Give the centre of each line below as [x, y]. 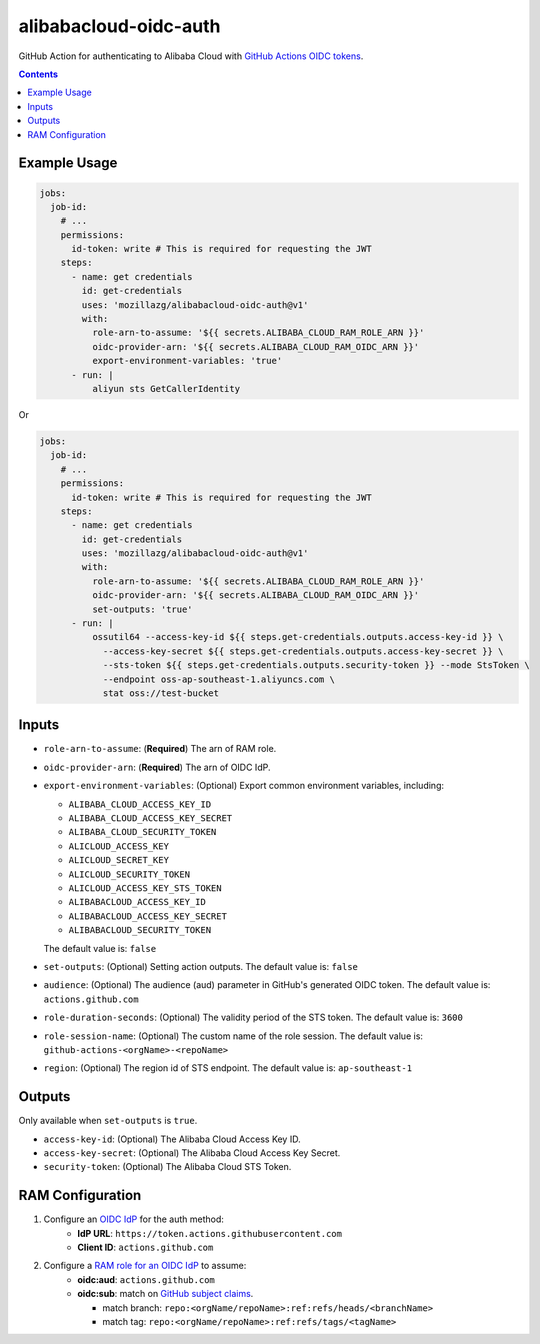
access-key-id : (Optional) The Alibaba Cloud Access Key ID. [172, 1139]
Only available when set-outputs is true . [108, 1121]
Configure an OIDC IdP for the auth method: [134, 1219]
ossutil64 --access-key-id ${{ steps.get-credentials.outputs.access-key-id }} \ [297, 637]
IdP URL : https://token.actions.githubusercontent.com [209, 1233]
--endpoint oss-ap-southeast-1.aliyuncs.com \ [218, 679]
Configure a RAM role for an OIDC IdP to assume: [145, 1266]
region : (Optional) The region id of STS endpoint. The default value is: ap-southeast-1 [228, 1068]
